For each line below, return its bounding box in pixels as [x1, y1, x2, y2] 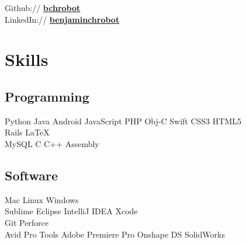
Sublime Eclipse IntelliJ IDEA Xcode [5, 205, 138, 217]
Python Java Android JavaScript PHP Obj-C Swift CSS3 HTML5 [5, 114, 241, 127]
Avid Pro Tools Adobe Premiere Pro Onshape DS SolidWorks [5, 228, 225, 240]
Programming [5, 87, 89, 105]
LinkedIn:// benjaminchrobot [5, 13, 120, 25]
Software [5, 166, 58, 184]
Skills [5, 47, 48, 71]
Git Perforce [5, 216, 49, 228]
